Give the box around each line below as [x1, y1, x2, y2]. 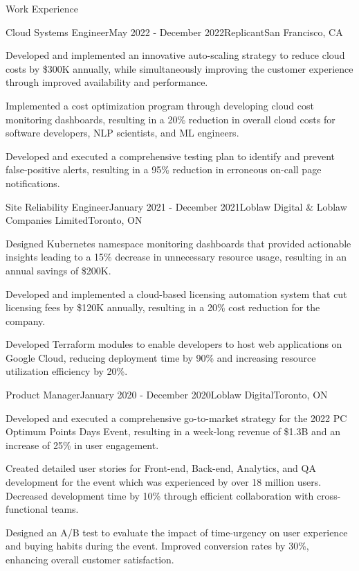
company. [6, 313, 46, 328]
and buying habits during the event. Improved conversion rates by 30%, [6, 538, 309, 553]
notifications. [6, 175, 60, 190]
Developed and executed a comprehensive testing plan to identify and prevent [6, 148, 335, 163]
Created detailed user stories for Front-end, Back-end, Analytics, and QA [6, 461, 316, 475]
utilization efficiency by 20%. [6, 364, 128, 378]
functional [6, 502, 48, 516]
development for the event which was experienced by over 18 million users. [6, 475, 322, 489]
